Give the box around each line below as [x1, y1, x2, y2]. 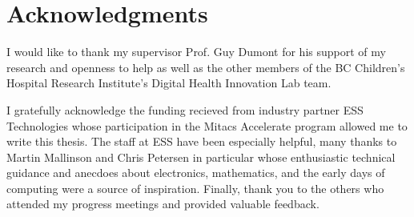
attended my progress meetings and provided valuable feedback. [6, 195, 320, 212]
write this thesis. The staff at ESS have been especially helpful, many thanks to [6, 133, 397, 150]
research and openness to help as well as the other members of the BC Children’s [6, 58, 405, 75]
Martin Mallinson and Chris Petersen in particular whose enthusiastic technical [6, 148, 396, 165]
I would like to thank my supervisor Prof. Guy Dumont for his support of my [6, 43, 386, 60]
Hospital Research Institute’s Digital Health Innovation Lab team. [6, 74, 332, 91]
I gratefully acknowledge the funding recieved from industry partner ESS [6, 101, 364, 118]
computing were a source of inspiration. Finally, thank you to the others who [6, 179, 384, 196]
